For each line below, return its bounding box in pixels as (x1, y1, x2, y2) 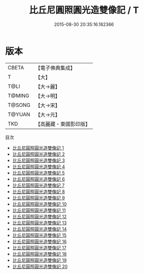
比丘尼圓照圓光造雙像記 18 (12, 251, 67, 257)
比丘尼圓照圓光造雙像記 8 (12, 188, 65, 195)
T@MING (7, 92, 29, 99)
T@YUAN (7, 111, 30, 118)
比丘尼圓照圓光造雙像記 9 (12, 195, 65, 201)
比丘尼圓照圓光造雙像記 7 (12, 182, 65, 188)
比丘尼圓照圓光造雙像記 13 (12, 220, 67, 226)
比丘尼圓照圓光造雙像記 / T (29, 4, 139, 16)
